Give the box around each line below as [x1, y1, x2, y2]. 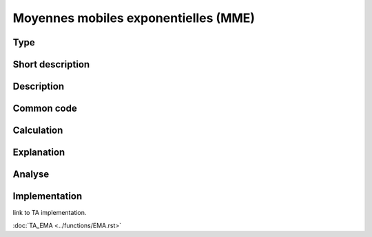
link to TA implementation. [12, 209, 87, 217]
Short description [12, 59, 90, 70]
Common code [12, 103, 77, 114]
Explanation [12, 147, 65, 158]
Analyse [12, 169, 50, 181]
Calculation [12, 125, 63, 136]
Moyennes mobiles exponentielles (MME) [12, 10, 255, 25]
